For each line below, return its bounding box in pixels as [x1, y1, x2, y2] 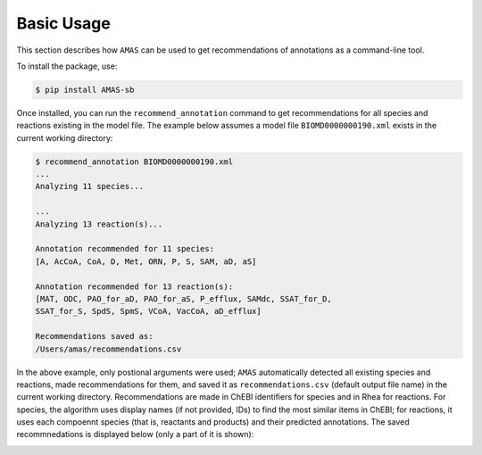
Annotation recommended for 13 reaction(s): [35, 281, 234, 292]
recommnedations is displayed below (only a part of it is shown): [16, 429, 254, 440]
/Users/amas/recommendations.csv [35, 343, 182, 354]
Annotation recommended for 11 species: [35, 244, 214, 254]
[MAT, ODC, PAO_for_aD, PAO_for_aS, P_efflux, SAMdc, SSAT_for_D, [35, 294, 332, 303]
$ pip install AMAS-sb [35, 85, 135, 95]
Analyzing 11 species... [35, 181, 145, 192]
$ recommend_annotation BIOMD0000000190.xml [35, 156, 234, 167]
